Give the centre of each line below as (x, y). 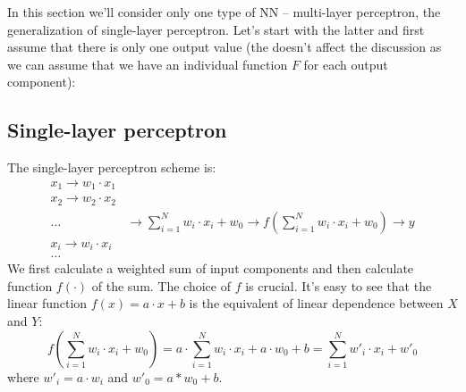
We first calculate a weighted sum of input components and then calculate (211, 268)
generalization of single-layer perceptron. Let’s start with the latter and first (216, 29)
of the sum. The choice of (161, 285)
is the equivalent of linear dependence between (316, 303)
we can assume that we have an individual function (148, 64)
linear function (47, 303)
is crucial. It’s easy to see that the (339, 285)
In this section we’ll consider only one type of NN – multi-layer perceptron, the (224, 12)
